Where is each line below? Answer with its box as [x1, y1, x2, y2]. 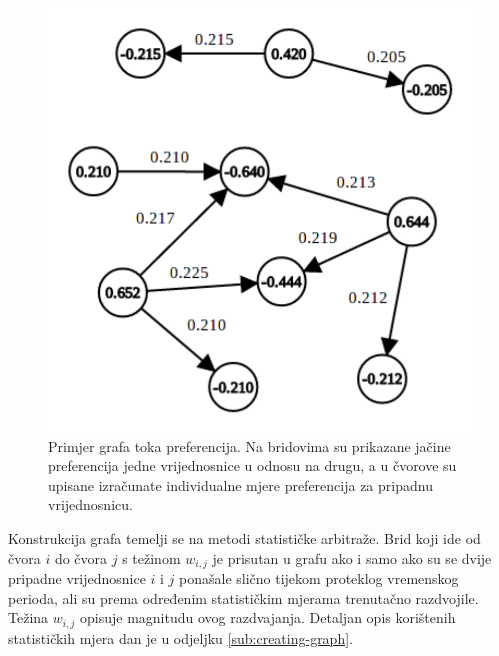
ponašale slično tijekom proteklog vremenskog [179, 568, 459, 589]
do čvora [54, 547, 108, 568]
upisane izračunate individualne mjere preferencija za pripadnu [48, 474, 433, 495]
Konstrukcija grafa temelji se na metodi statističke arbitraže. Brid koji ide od [8, 527, 481, 548]
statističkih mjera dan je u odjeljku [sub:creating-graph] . [8, 627, 353, 648]
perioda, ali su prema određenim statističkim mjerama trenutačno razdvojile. [8, 587, 479, 608]
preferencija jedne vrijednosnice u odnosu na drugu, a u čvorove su [48, 455, 457, 476]
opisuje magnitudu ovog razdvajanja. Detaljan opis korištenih [80, 607, 456, 628]
